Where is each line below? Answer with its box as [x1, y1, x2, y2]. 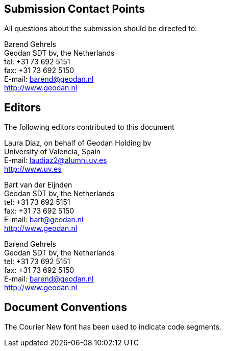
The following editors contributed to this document [4, 123, 174, 132]
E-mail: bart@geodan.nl [4, 215, 84, 224]
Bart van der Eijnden [4, 180, 72, 190]
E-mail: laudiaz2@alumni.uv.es [4, 156, 107, 165]
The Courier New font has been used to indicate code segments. [4, 322, 221, 332]
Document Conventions [4, 300, 127, 314]
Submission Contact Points [4, 3, 145, 15]
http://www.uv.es [4, 165, 62, 174]
